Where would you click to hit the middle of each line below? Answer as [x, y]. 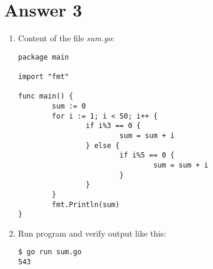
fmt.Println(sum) [86, 204]
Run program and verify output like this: [92, 233]
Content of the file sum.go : [66, 38]
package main [43, 57]
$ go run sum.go [50, 252]
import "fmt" [43, 77]
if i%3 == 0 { [113, 126]
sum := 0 [69, 106]
